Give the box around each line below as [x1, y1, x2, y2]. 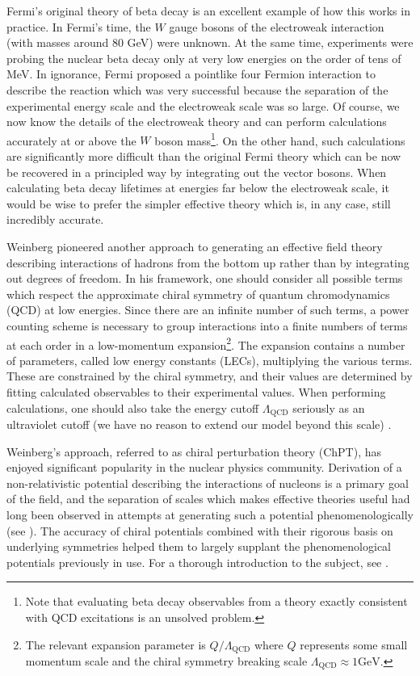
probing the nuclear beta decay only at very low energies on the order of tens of [6, 49, 401, 66]
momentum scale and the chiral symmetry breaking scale [25, 653, 308, 669]
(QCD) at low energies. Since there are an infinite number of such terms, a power [6, 301, 409, 318]
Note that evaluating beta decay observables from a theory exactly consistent [25, 593, 408, 610]
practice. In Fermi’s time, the [6, 18, 151, 35]
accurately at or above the [6, 132, 136, 149]
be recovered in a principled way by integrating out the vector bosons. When [6, 163, 387, 180]
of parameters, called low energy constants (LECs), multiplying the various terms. [6, 351, 413, 368]
